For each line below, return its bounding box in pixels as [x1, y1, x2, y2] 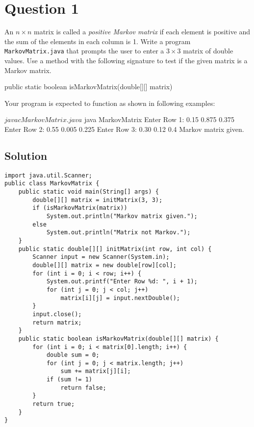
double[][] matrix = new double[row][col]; [32, 261, 177, 269]
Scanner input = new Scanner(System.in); [32, 253, 170, 261]
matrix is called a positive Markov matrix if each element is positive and [33, 26, 251, 37]
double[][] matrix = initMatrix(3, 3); [32, 196, 163, 203]
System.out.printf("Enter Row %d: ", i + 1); [46, 278, 198, 285]
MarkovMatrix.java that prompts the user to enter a [4, 46, 164, 56]
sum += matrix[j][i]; [60, 368, 131, 375]
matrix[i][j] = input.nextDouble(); [60, 294, 180, 301]
